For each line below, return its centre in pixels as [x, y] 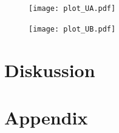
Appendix [46, 117]
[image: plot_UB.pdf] [72, 29]
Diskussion [50, 70]
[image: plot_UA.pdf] [72, 9]
